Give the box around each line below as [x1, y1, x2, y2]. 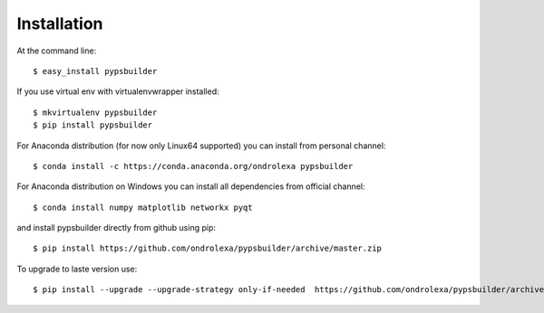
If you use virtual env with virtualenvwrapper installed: [16, 86, 219, 97]
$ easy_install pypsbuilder [33, 66, 158, 76]
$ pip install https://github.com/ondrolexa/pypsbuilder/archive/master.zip [33, 243, 383, 253]
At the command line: [16, 45, 97, 56]
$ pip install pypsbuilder [33, 120, 153, 130]
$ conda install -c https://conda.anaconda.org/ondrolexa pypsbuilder [33, 161, 354, 171]
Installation [16, 14, 103, 33]
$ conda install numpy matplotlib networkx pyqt [33, 202, 253, 213]
